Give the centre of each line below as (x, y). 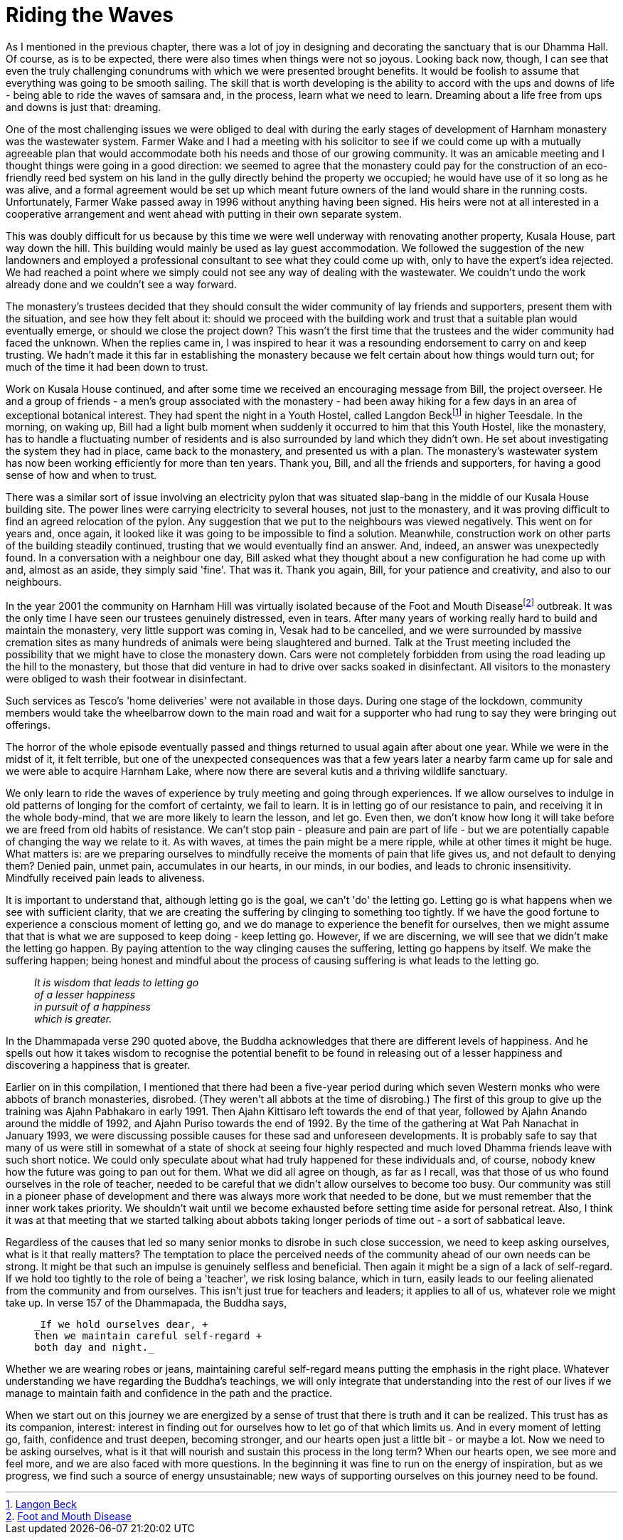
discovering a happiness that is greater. (98, 1065)
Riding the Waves (90, 15)
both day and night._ (94, 1347)
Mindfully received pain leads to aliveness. (106, 878)
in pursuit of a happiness (92, 1007)
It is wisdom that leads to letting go (117, 983)
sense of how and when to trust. (81, 475)
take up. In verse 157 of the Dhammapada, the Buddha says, (147, 1303)
